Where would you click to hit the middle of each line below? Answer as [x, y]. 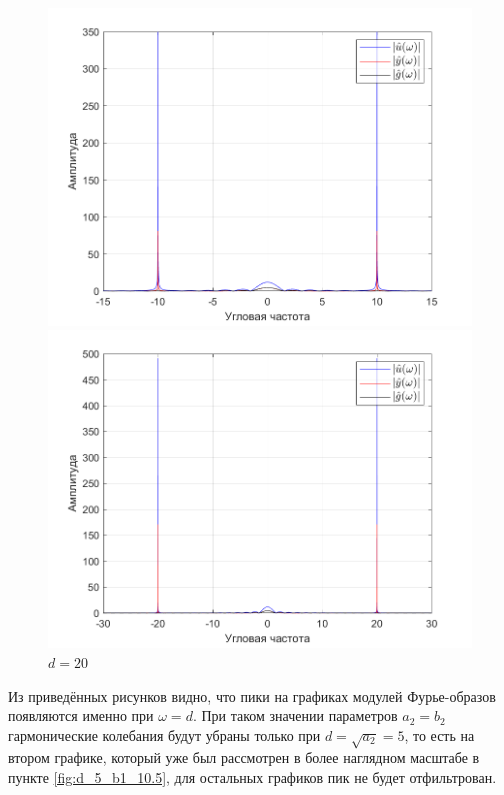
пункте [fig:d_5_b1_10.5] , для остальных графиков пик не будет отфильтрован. [252, 777]
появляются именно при [81, 715]
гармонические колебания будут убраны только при [164, 734]
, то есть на [439, 734]
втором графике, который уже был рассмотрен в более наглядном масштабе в [244, 757]
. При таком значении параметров [295, 715]
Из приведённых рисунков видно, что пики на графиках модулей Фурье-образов [252, 695]
